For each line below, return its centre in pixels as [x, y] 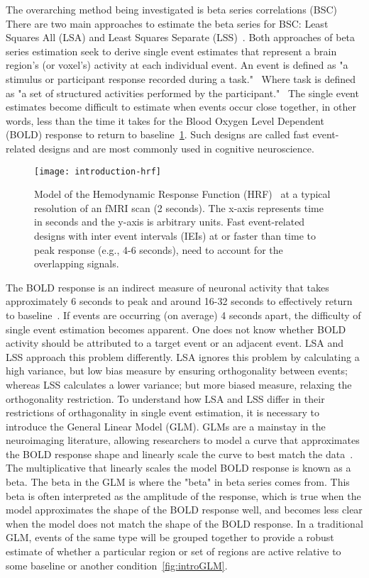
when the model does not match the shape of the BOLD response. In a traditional [184, 523]
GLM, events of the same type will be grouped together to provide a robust [170, 537]
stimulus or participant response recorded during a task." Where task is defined [181, 78]
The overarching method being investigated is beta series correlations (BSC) [172, 9]
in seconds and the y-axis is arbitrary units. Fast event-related [170, 222]
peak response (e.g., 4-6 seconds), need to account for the [159, 249]
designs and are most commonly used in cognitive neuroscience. [176, 148]
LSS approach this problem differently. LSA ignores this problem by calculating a [183, 356]
